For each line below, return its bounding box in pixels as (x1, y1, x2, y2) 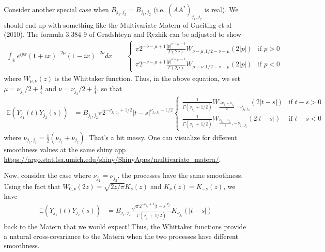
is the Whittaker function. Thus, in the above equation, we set (55, 73, 240, 83)
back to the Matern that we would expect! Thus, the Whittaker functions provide (4, 221, 246, 232)
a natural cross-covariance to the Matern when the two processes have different (4, 231, 238, 241)
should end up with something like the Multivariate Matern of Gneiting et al (4, 19, 232, 30)
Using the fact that (4, 181, 61, 191)
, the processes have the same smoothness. (117, 170, 243, 180)
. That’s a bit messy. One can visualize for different (85, 132, 237, 142)
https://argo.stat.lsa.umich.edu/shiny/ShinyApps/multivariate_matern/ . (4, 154, 221, 164)
